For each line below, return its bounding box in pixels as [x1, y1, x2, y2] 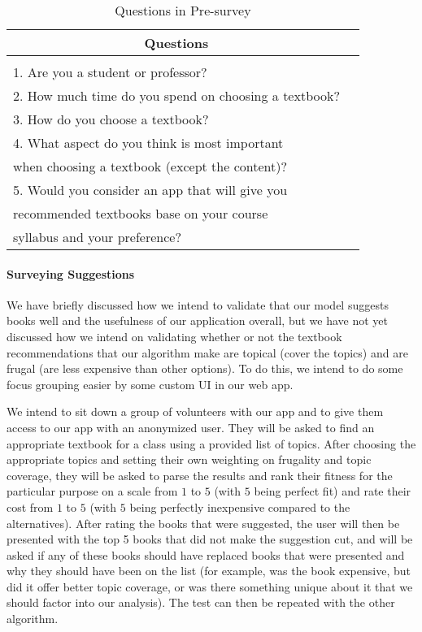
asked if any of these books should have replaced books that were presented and [7, 546, 405, 563]
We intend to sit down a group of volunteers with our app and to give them [7, 403, 384, 420]
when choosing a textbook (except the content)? [13, 157, 287, 175]
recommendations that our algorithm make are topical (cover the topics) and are [7, 344, 408, 361]
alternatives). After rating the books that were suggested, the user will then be [7, 514, 400, 531]
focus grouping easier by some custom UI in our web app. [7, 375, 294, 392]
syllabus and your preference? [13, 227, 181, 246]
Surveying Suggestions [7, 265, 135, 282]
